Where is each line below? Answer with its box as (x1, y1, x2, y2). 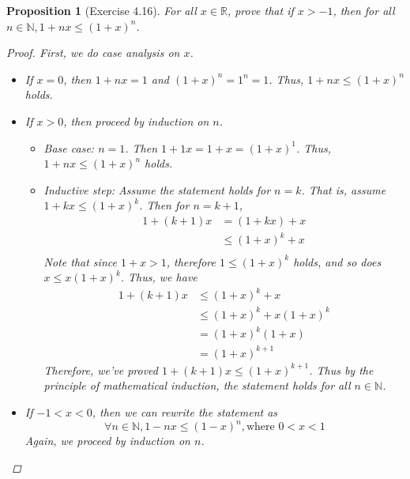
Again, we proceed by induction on (24, 432, 190, 449)
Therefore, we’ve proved (43, 361, 158, 378)
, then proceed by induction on (63, 112, 209, 129)
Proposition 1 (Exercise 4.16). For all (6, 2, 197, 18)
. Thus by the (309, 361, 374, 378)
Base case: (43, 139, 95, 156)
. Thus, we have (120, 269, 197, 285)
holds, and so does (293, 253, 382, 270)
